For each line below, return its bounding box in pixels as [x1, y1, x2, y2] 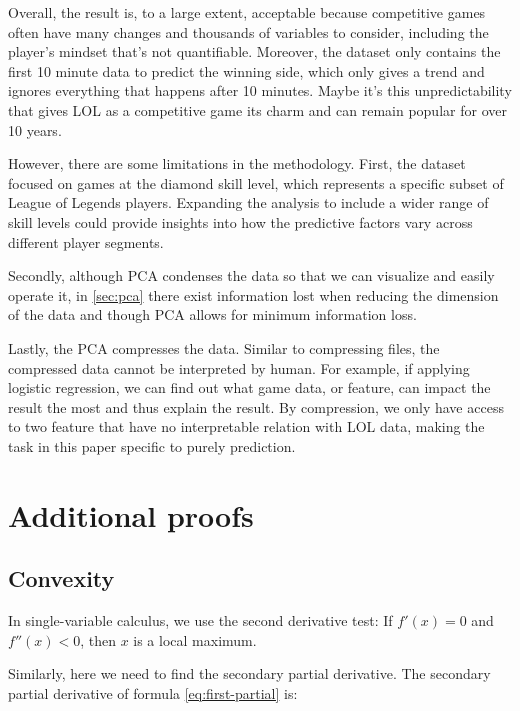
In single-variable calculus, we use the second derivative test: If [8, 610, 393, 631]
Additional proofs [8, 494, 254, 535]
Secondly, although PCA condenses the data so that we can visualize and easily [8, 265, 495, 286]
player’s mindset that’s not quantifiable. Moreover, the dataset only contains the [8, 41, 501, 62]
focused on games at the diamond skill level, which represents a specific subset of [8, 172, 504, 193]
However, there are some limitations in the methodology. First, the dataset [8, 153, 466, 174]
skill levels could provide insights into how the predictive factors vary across [8, 211, 473, 232]
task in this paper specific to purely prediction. [8, 435, 296, 456]
